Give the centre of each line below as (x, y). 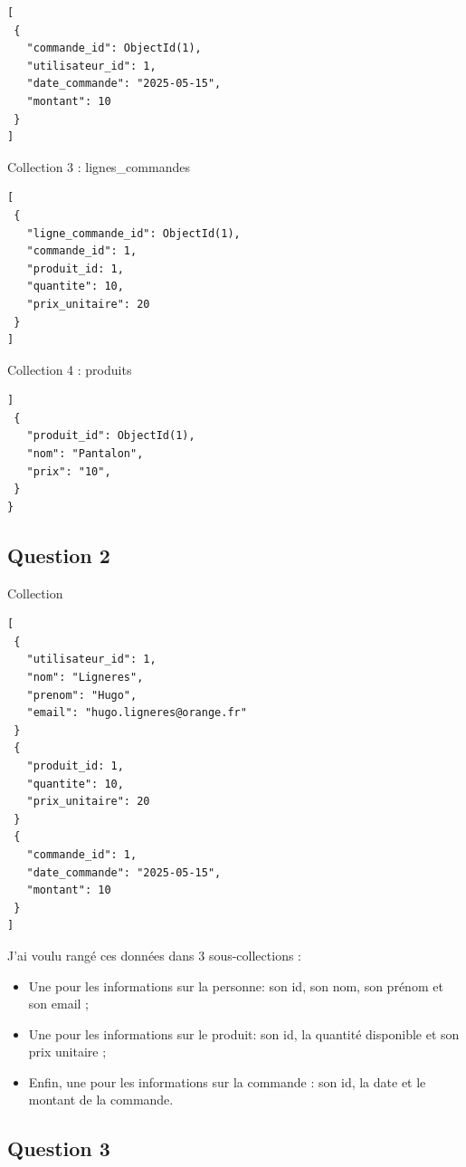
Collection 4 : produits (70, 369)
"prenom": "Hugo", (82, 695)
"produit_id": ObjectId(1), (111, 436)
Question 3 (59, 1148)
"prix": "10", (69, 471)
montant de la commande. (101, 1100)
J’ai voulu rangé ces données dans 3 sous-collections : (154, 955)
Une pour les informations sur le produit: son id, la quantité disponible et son (244, 1033)
